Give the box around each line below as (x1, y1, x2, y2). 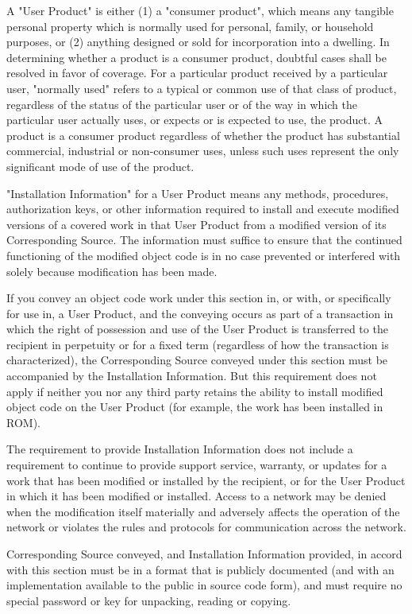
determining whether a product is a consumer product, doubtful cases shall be (6, 49, 387, 65)
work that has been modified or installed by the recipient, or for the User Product (6, 472, 406, 488)
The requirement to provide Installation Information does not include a (6, 441, 353, 457)
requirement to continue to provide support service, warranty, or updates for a (6, 457, 387, 473)
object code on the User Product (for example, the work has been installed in (6, 398, 383, 415)
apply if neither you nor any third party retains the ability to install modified (6, 383, 383, 399)
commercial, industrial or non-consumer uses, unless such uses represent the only (6, 142, 399, 159)
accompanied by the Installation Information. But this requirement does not (6, 367, 377, 384)
